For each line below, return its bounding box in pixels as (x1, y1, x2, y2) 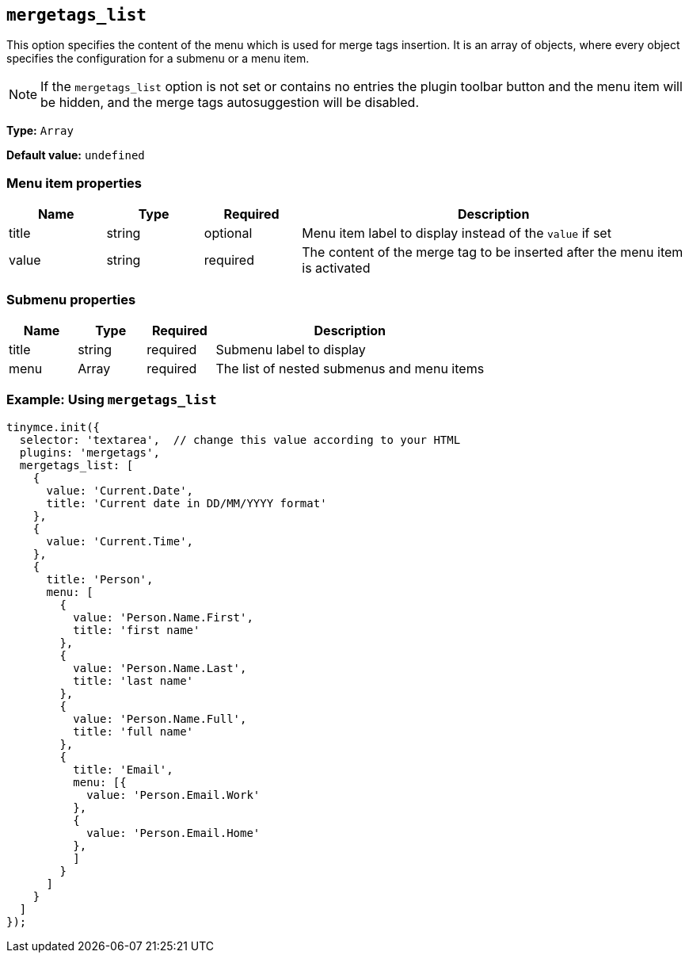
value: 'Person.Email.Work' (86, 788, 261, 801)
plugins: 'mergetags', (19, 445, 160, 459)
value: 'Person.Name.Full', (73, 712, 247, 725)
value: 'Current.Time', (46, 534, 194, 548)
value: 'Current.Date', (46, 483, 194, 497)
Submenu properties (6, 291, 136, 308)
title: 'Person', (46, 572, 154, 586)
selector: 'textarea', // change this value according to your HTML (19, 433, 461, 446)
